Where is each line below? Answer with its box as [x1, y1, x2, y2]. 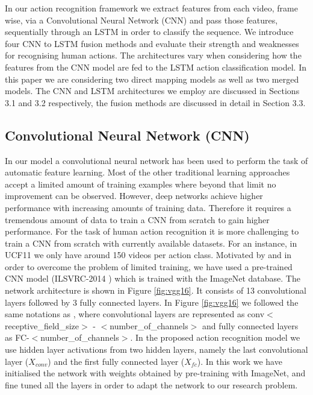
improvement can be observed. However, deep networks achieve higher [5, 189, 263, 202]
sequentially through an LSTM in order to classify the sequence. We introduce [5, 25, 294, 38]
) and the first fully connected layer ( [48, 355, 185, 367]
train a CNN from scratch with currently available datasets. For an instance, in [5, 236, 297, 249]
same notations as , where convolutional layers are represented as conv [5, 308, 265, 320]
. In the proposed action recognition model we [130, 331, 300, 344]
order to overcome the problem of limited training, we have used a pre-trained [5, 260, 293, 273]
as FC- [5, 331, 29, 344]
